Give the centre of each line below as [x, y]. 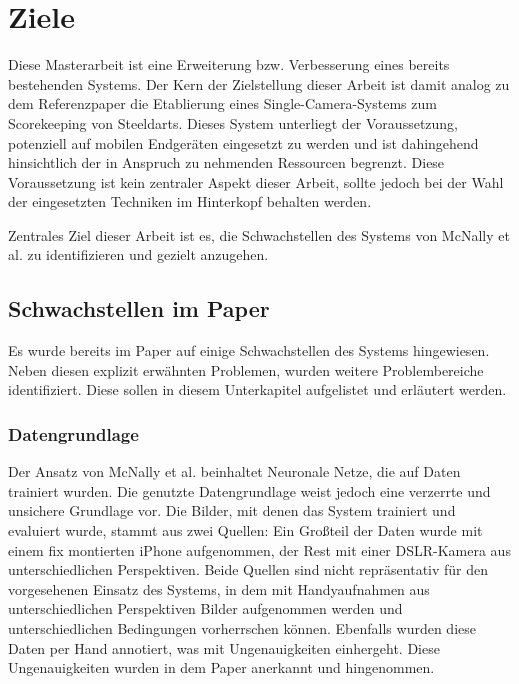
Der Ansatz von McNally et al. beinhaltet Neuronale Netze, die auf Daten [234, 471]
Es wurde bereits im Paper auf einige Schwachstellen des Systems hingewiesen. [249, 350]
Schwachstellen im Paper [139, 308]
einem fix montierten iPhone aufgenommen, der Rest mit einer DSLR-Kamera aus [259, 549]
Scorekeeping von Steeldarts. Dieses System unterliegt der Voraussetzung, [233, 122]
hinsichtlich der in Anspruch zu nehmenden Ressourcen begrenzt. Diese [226, 162]
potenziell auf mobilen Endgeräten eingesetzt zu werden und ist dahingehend [243, 142]
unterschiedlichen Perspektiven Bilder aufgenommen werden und [205, 608]
